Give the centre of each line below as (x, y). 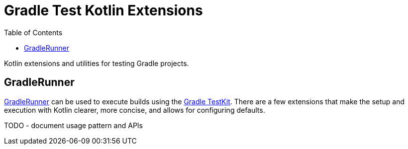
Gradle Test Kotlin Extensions (103, 10)
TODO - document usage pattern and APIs (73, 125)
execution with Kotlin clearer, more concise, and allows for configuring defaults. (135, 110)
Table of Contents (33, 32)
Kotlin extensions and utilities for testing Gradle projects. (97, 63)
